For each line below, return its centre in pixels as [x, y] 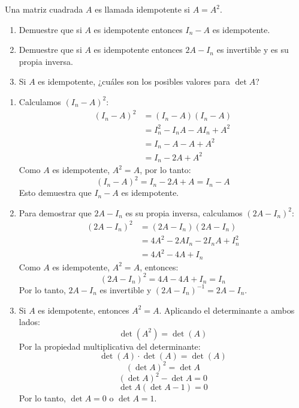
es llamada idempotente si [142, 9]
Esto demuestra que [55, 193]
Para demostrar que [55, 212]
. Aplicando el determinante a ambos [227, 310]
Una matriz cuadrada [44, 9]
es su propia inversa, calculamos [184, 212]
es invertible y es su [253, 50]
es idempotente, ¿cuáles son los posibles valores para [134, 81]
